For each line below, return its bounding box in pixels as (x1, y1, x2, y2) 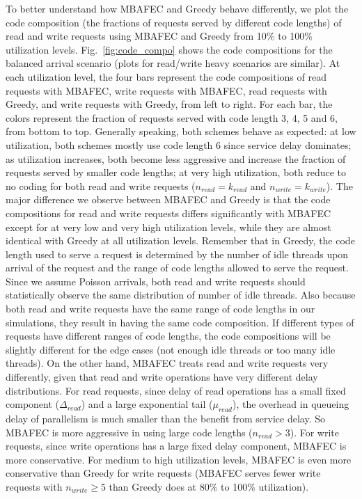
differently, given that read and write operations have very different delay (6, 370, 318, 384)
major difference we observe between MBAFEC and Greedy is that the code (6, 192, 331, 207)
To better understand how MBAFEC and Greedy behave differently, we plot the (6, 1, 349, 15)
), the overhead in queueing (232, 397, 349, 411)
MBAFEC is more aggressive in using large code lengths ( (6, 425, 253, 439)
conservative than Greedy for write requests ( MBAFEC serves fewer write (6, 466, 321, 480)
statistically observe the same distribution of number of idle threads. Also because (6, 287, 356, 302)
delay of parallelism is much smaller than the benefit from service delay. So (6, 411, 325, 426)
